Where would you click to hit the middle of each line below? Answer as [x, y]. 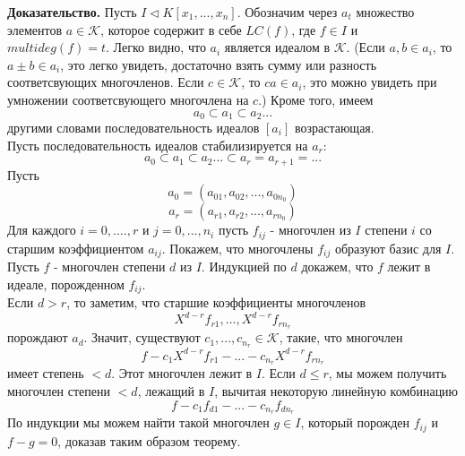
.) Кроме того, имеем [316, 99]
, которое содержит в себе [171, 29]
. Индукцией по [244, 267]
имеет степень [46, 373]
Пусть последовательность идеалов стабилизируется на [158, 145]
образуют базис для [388, 248]
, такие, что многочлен [341, 337]
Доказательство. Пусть [72, 12]
